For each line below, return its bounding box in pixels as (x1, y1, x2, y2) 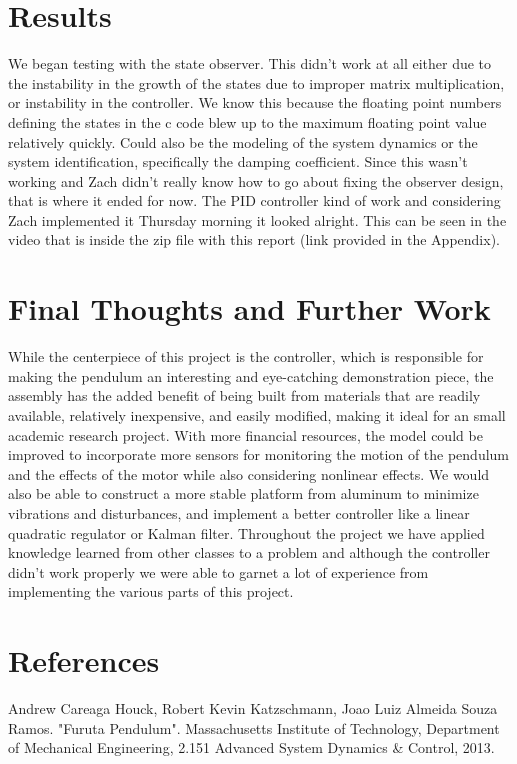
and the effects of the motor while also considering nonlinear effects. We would (8, 463, 490, 484)
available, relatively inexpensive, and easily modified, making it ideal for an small (8, 404, 506, 425)
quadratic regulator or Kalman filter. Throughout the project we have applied (8, 522, 485, 543)
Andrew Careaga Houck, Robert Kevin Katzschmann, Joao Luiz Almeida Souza (8, 698, 498, 719)
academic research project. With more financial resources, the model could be (8, 424, 483, 445)
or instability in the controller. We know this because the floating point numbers (8, 92, 502, 113)
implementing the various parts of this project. (8, 581, 294, 602)
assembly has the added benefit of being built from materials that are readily (8, 385, 481, 406)
